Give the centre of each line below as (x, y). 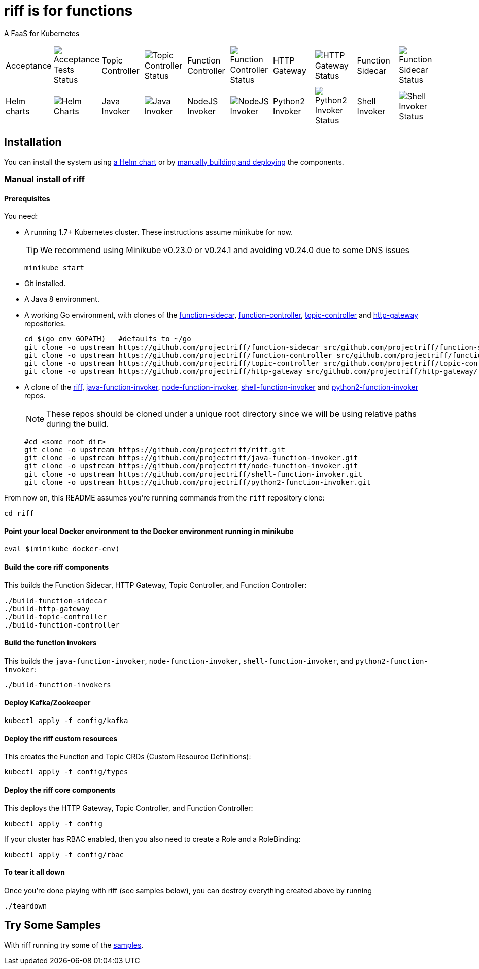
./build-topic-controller (56, 617)
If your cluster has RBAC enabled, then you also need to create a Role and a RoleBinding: (152, 839)
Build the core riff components (57, 567)
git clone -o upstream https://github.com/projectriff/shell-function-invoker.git (193, 474)
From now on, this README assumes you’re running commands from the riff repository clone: (164, 498)
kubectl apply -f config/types (66, 772)
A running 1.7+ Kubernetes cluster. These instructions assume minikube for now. (159, 232)
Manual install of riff (44, 179)
